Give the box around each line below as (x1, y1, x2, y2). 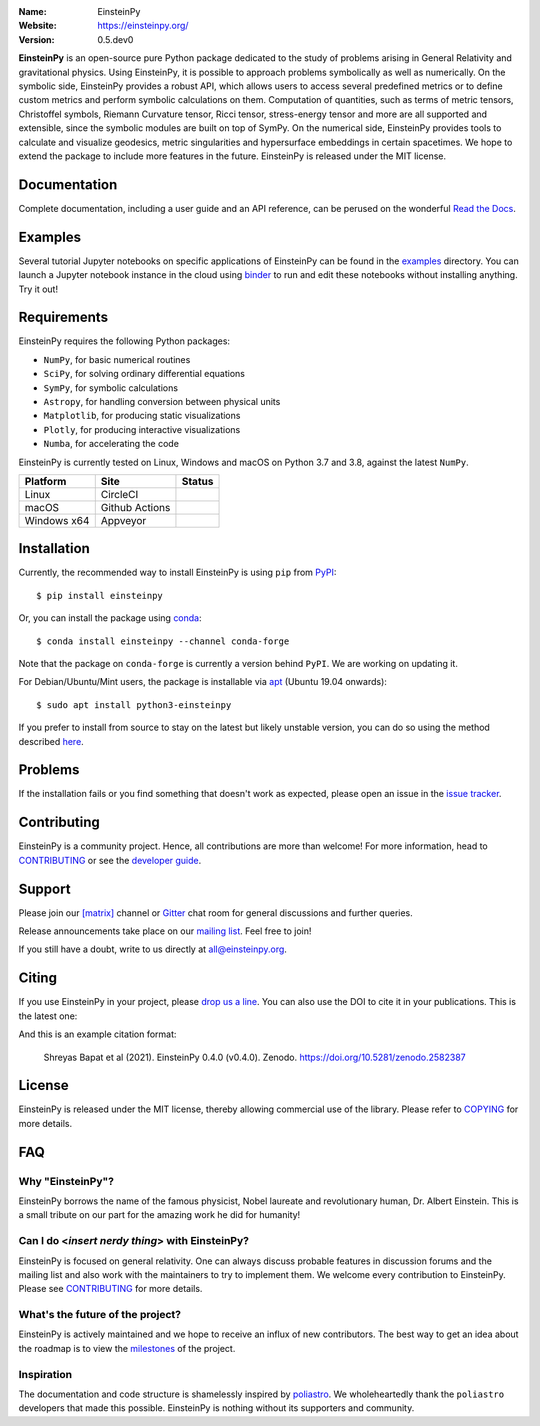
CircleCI (100, 487, 139, 501)
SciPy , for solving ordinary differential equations (43, 368, 245, 380)
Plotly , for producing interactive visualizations (43, 423, 241, 435)
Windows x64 (24, 513, 90, 527)
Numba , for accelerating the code (43, 438, 180, 450)
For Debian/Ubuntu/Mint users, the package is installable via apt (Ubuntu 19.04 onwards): (18, 676, 387, 688)
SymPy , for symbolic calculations (43, 381, 179, 394)
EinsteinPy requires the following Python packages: (18, 335, 230, 347)
